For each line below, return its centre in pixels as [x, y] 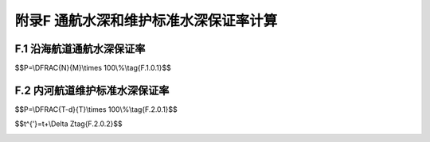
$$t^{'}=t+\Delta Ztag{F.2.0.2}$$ [68, 124]
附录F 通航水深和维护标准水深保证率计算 [146, 21]
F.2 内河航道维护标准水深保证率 [92, 90]
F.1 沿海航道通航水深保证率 [80, 49]
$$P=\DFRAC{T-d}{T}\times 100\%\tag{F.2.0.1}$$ [96, 109]
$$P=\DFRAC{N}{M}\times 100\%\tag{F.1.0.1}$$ [93, 68]
